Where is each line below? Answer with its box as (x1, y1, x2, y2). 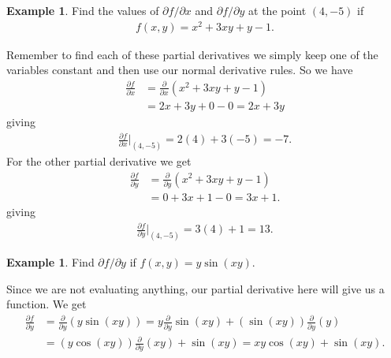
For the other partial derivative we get (6, 152, 192, 169)
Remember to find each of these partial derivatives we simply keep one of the (6, 46, 378, 62)
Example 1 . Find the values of (6, 2, 159, 18)
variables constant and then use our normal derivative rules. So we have (6, 62, 353, 78)
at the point (248, 2, 307, 18)
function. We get (6, 296, 87, 312)
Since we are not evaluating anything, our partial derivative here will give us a (6, 280, 385, 296)
